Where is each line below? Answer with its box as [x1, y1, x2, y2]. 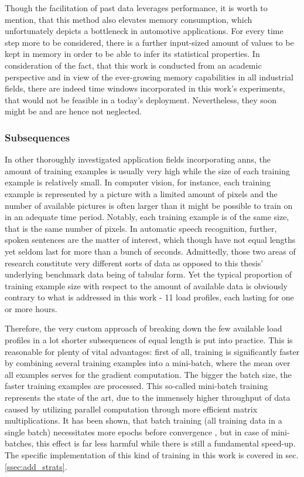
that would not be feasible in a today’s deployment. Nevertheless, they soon [5, 93, 276, 106]
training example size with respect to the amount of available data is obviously [5, 279, 288, 292]
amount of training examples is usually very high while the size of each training [5, 164, 290, 177]
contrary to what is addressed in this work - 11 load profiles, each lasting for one [5, 291, 294, 303]
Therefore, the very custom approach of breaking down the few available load [5, 322, 282, 334]
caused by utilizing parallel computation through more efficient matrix [5, 402, 258, 415]
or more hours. [5, 302, 57, 314]
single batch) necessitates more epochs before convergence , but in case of [5, 425, 269, 438]
